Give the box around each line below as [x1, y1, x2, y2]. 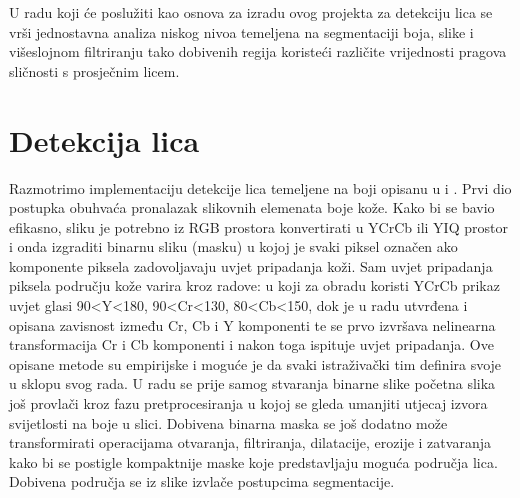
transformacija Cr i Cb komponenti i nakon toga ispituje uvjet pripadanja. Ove [9, 334, 494, 355]
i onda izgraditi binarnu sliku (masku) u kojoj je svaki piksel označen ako [9, 236, 458, 257]
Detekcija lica [9, 119, 200, 160]
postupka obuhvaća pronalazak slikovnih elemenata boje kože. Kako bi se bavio [9, 197, 495, 218]
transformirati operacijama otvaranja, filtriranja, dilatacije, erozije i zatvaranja [9, 432, 491, 453]
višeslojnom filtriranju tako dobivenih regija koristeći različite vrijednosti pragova [9, 41, 507, 62]
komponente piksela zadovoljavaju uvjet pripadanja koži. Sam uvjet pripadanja [9, 255, 493, 276]
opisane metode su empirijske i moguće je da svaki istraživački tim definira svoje [9, 353, 502, 374]
